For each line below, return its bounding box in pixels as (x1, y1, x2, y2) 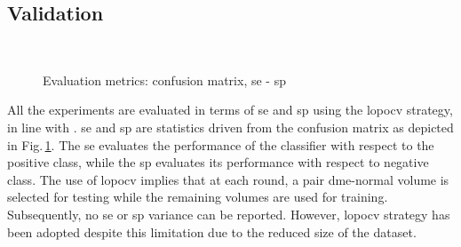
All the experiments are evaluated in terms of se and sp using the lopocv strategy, (7, 100, 453, 119)
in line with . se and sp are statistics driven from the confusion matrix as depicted (7, 117, 454, 136)
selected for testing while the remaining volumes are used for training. (7, 187, 388, 206)
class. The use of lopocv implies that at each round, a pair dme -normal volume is (7, 170, 449, 188)
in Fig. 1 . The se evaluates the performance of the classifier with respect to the (7, 135, 434, 154)
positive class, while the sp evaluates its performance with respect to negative (7, 153, 429, 171)
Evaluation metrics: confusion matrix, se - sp (43, 70, 286, 89)
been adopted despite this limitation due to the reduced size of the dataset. (7, 222, 417, 241)
